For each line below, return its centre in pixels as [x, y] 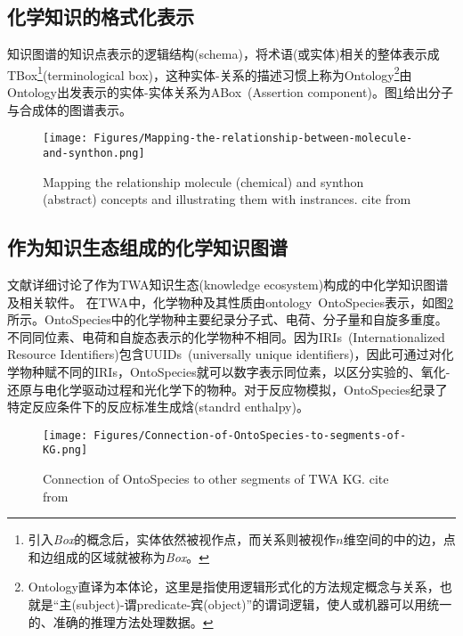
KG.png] [65, 450]
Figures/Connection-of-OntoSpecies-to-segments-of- [250, 435]
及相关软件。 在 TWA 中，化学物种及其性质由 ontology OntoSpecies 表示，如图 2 [230, 302]
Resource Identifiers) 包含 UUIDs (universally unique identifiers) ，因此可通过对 [224, 354]
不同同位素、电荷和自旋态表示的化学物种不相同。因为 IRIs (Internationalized [226, 336]
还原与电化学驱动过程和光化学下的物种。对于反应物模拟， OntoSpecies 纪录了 [227, 389]
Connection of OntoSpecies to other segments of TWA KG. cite [216, 478]
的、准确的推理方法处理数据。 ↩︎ [121, 621]
